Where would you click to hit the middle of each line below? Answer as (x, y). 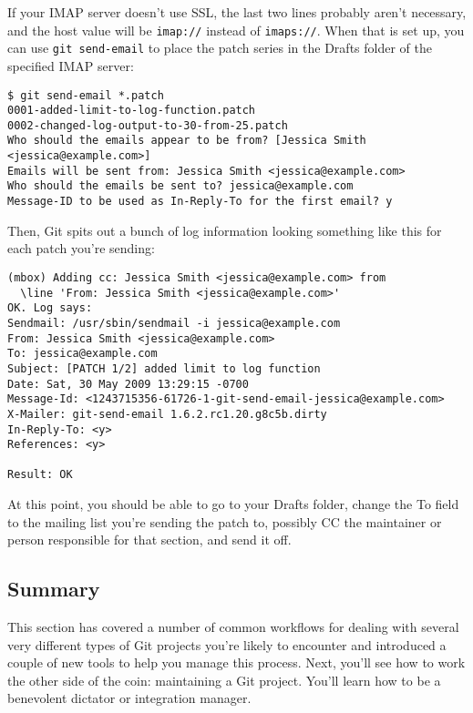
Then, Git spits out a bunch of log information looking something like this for (225, 230)
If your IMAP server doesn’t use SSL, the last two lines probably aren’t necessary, (237, 12)
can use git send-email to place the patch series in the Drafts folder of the (220, 48)
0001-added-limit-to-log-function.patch (132, 111)
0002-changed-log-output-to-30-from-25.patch (148, 125)
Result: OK (40, 475)
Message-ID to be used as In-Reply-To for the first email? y (200, 202)
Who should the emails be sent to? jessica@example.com (180, 186)
